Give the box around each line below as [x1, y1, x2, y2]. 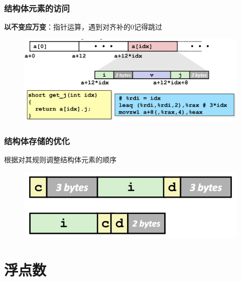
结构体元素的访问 [4, 2, 70, 14]
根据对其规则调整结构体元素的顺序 [4, 154, 116, 164]
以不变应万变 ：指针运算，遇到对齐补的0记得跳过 [4, 22, 162, 32]
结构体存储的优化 [4, 134, 70, 147]
